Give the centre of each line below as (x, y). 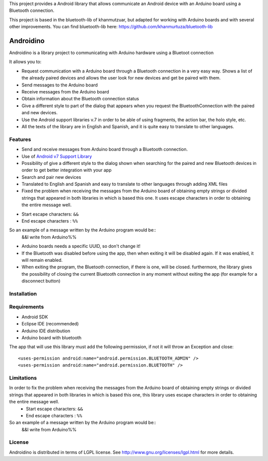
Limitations (23, 378)
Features (20, 139)
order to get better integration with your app (67, 170)
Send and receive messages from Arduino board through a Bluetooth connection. (105, 150)
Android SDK (35, 317)
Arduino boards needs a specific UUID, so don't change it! (81, 246)
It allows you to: (25, 62)
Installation (23, 294)
